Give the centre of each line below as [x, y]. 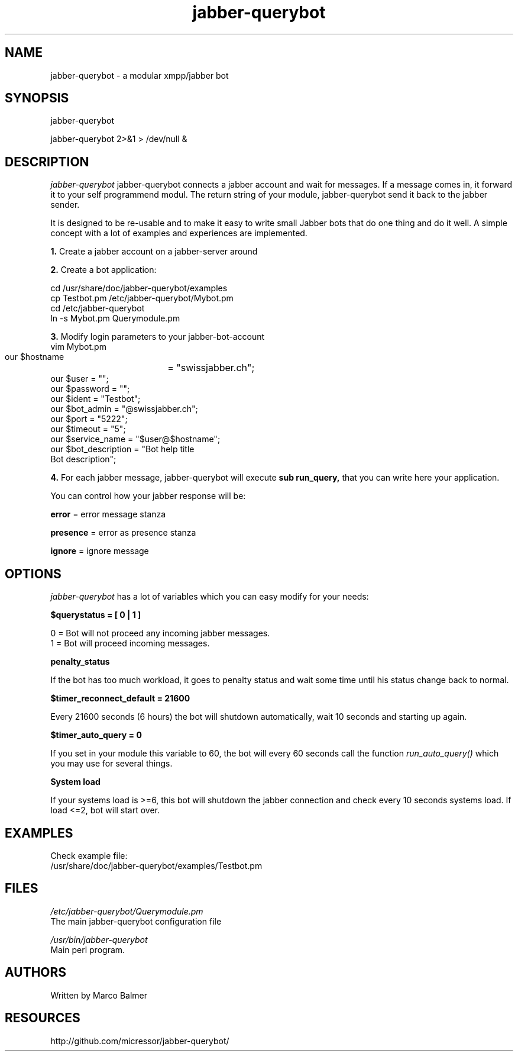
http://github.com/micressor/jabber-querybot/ [140, 1041]
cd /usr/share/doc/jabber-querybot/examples [139, 288]
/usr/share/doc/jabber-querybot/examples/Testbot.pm [156, 865]
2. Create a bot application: [103, 270]
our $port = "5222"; [89, 419]
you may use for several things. [111, 764]
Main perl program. [88, 949]
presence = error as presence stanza [123, 533]
